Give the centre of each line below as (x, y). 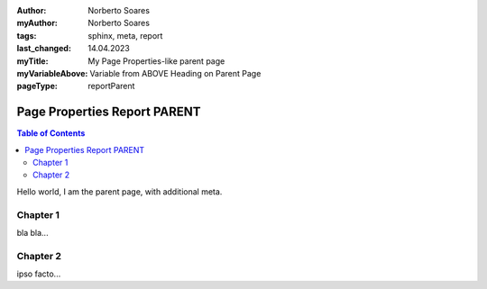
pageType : (37, 86)
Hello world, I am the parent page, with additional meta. (119, 191)
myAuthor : (37, 23)
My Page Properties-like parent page (156, 61)
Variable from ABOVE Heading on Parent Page (175, 73)
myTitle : (32, 61)
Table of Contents (51, 133)
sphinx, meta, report (125, 35)
